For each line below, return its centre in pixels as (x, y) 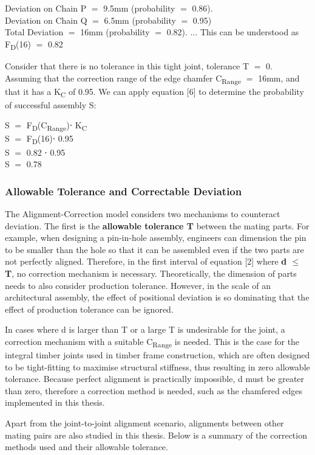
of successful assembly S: (51, 104)
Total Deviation (34, 32)
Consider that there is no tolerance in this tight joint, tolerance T (127, 65)
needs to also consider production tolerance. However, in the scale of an (138, 285)
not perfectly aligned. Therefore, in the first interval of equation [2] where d (146, 261)
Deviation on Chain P (46, 8)
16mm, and (279, 78)
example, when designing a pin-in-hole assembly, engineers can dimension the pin (156, 238)
